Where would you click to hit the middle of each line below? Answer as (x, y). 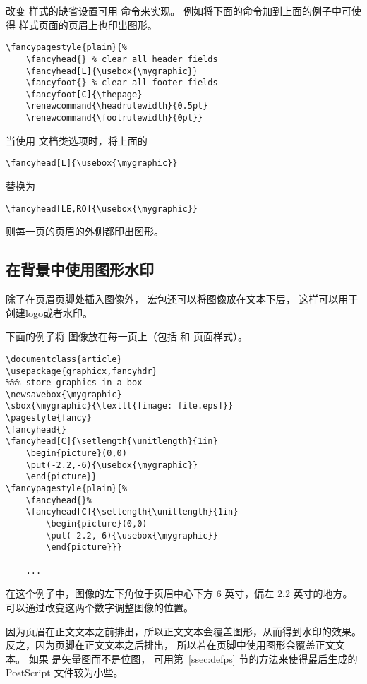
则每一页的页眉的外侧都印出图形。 (85, 231)
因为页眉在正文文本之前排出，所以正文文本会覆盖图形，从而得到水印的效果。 (183, 631)
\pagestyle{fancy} (49, 418)
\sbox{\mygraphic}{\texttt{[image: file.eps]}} (120, 406)
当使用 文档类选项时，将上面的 (77, 140)
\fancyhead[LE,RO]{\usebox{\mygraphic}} (102, 209)
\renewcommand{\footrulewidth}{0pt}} (114, 118)
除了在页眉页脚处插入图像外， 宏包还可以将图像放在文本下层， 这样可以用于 (182, 299)
